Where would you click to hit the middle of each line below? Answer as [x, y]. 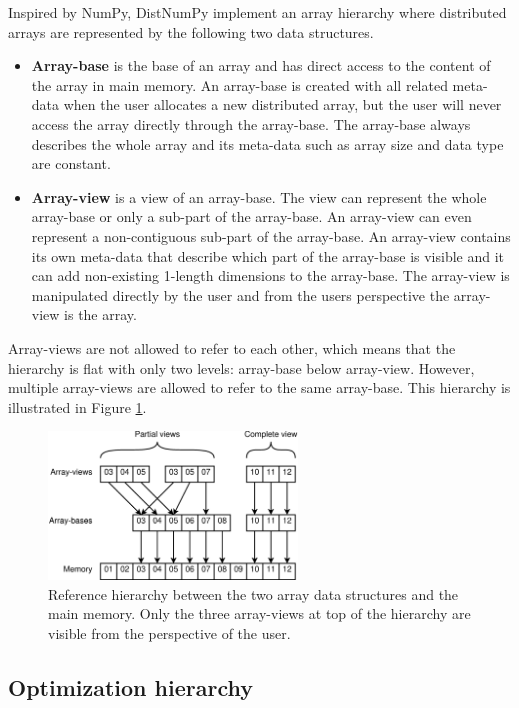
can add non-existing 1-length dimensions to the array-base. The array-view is [270, 275]
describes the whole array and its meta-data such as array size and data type [267, 143]
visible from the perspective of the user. [169, 632]
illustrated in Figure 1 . [77, 406]
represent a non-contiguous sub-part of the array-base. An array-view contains [271, 235]
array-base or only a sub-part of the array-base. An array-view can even [251, 216]
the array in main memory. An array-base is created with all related [239, 84]
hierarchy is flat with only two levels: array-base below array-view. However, [241, 367]
